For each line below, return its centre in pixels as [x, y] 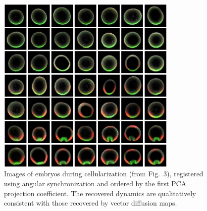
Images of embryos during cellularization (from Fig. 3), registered [104, 174]
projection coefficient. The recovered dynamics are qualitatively [100, 193]
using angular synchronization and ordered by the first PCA [95, 183]
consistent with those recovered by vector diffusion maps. [91, 203]
